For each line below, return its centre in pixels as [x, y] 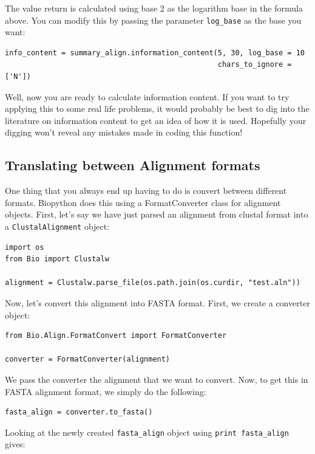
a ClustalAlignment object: [57, 226]
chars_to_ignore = [255, 65]
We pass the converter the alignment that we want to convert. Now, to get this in [157, 379]
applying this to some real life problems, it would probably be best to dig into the [157, 108]
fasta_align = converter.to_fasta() [79, 412]
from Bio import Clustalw [57, 259]
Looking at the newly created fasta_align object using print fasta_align [147, 432]
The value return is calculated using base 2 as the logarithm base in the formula [154, 8]
